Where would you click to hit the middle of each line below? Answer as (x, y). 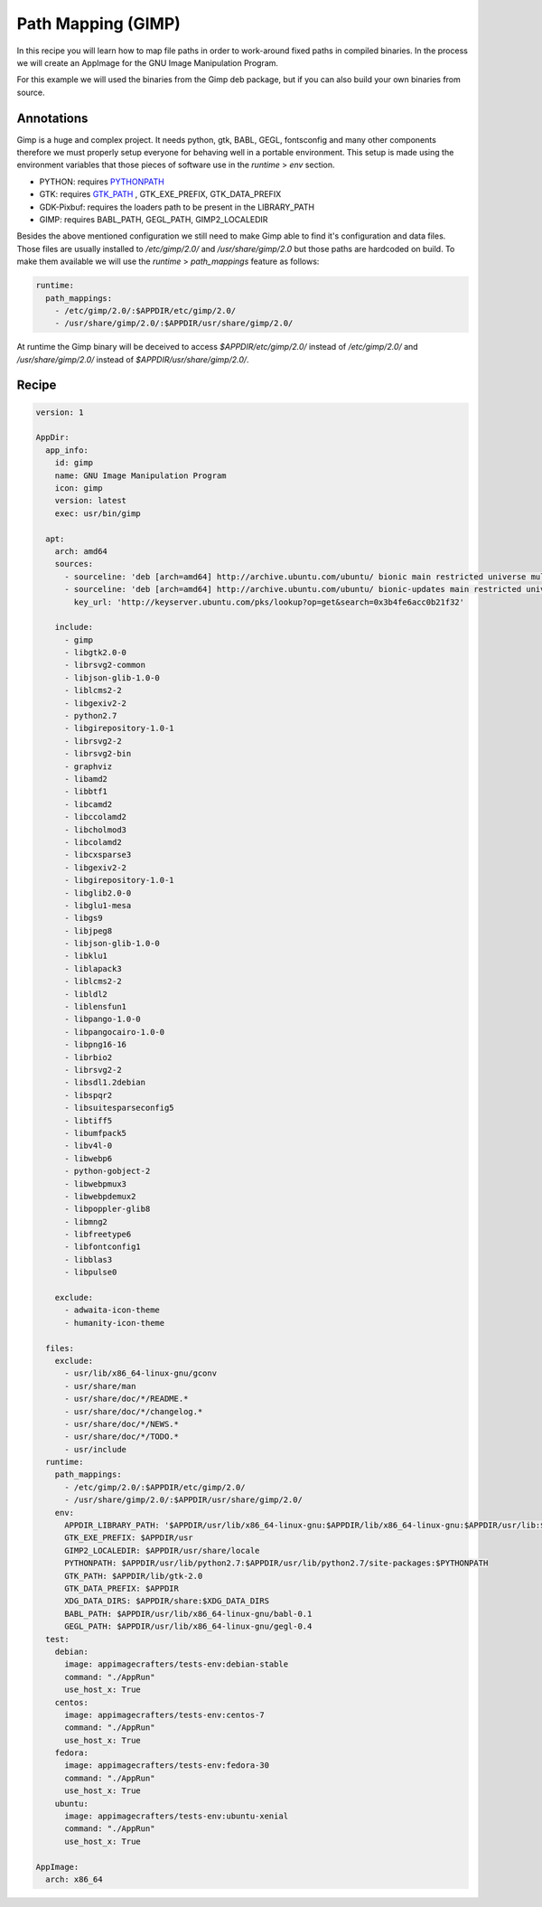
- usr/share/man (100, 1386)
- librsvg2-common (105, 665)
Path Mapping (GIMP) (98, 23)
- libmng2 (86, 1221)
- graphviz (89, 766)
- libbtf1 (86, 792)
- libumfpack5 (95, 1133)
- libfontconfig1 (103, 1247)
